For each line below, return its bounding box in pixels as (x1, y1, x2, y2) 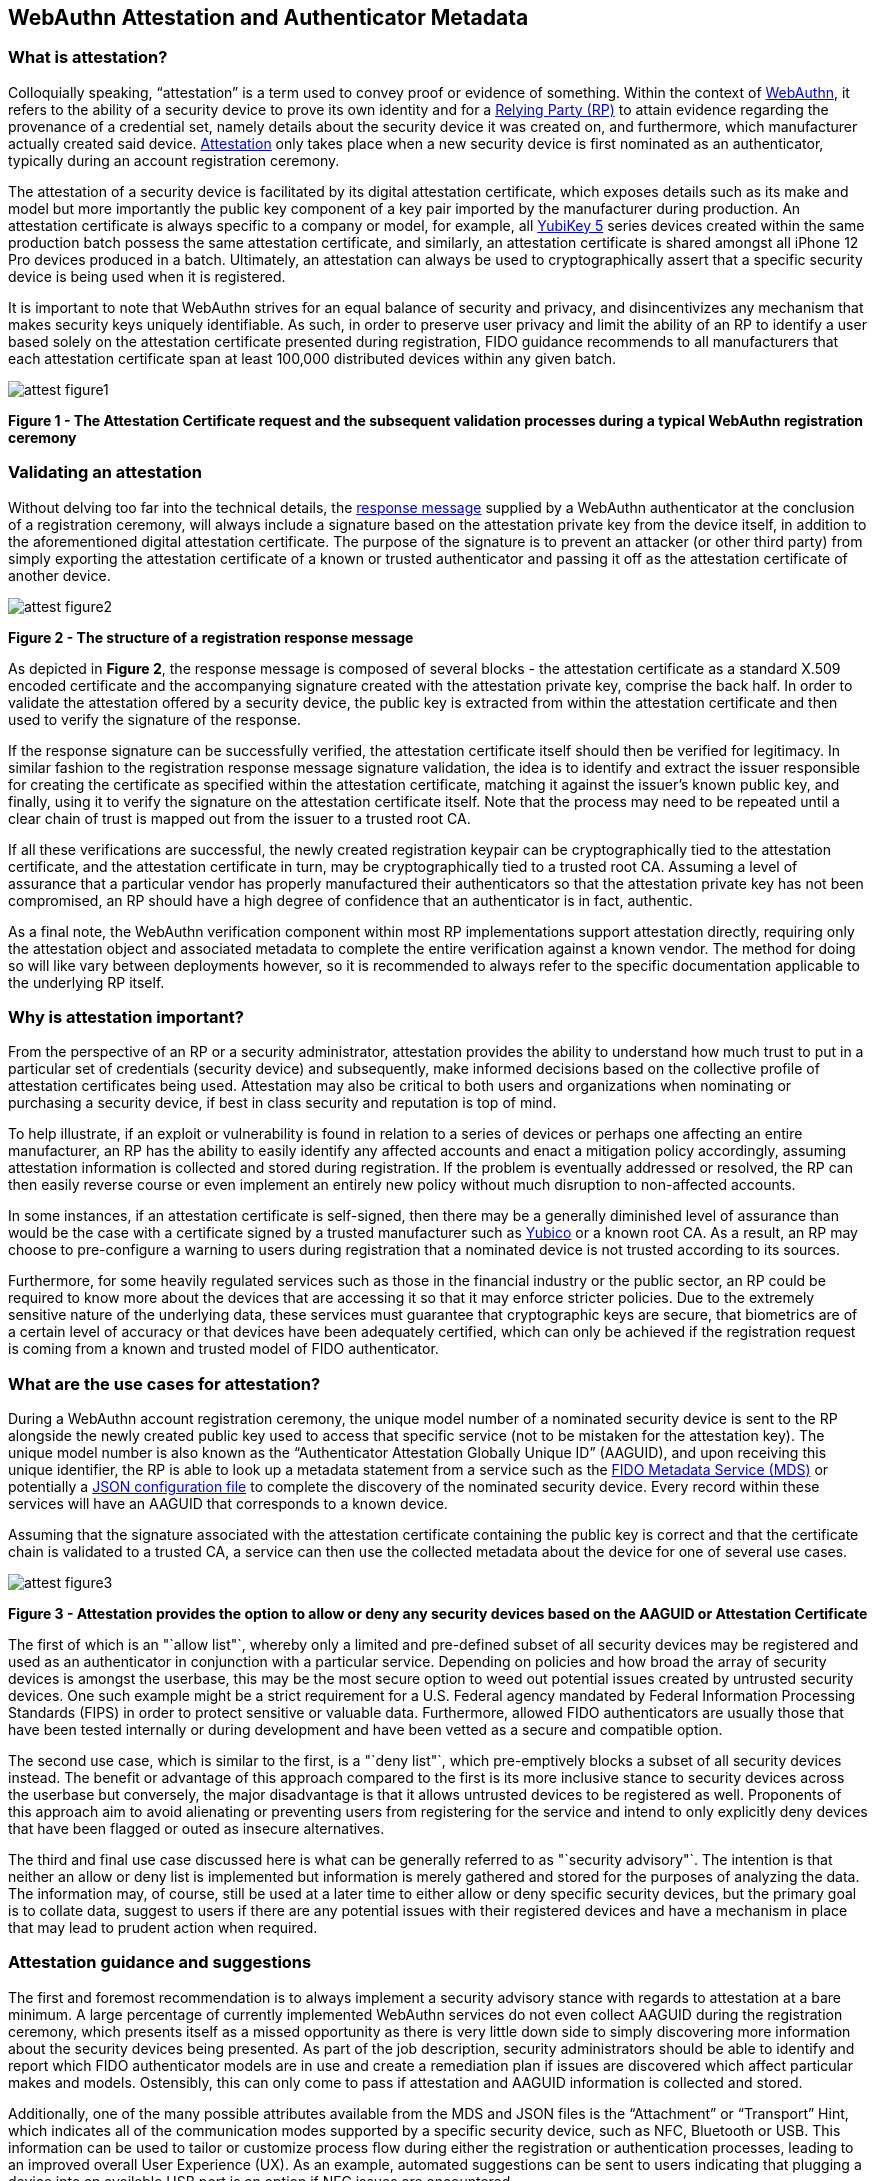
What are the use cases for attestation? (8, 1373, 321, 1394)
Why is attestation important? (8, 1006, 244, 1027)
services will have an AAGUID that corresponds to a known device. (8, 1495, 448, 1513)
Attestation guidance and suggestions (8, 1952, 312, 1973)
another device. (8, 566, 111, 584)
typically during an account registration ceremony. (8, 151, 340, 169)
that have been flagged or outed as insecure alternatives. (8, 1820, 385, 1838)
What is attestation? (8, 47, 168, 68)
